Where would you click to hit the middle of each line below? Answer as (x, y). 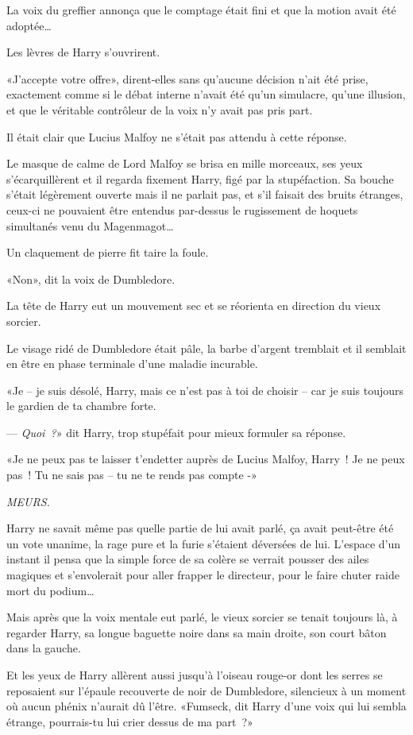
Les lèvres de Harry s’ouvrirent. (83, 52)
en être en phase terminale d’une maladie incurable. (132, 364)
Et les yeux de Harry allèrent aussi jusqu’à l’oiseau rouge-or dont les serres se (195, 675)
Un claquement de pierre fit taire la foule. (108, 252)
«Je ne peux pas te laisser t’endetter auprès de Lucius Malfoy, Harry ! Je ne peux (206, 459)
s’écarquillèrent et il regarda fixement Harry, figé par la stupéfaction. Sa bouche (200, 178)
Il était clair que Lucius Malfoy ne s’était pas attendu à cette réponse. (177, 136)
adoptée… (29, 25)
